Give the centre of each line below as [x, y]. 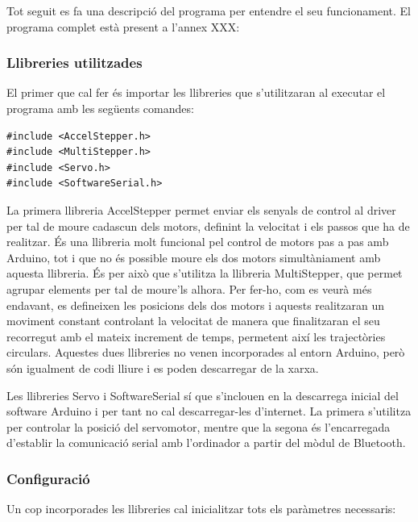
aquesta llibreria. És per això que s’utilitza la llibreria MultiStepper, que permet [205, 273]
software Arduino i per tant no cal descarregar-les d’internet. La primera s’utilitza [209, 411]
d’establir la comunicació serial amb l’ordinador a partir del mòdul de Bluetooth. [206, 443]
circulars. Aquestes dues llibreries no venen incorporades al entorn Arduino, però [206, 352]
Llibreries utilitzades [74, 63]
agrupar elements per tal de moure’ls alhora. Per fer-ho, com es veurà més [189, 288]
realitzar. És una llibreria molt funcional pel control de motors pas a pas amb [198, 242]
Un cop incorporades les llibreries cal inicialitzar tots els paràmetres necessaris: [201, 509]
